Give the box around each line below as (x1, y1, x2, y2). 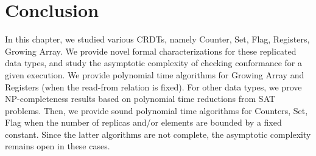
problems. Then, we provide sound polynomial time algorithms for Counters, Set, (5, 104, 308, 117)
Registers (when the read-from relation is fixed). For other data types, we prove (5, 80, 302, 93)
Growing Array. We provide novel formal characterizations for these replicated (5, 44, 297, 57)
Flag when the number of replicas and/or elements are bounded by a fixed (5, 116, 282, 129)
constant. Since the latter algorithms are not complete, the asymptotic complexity (5, 127, 311, 140)
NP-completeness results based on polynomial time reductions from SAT (5, 92, 276, 105)
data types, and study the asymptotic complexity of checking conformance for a (5, 56, 302, 69)
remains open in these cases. (5, 140, 110, 152)
